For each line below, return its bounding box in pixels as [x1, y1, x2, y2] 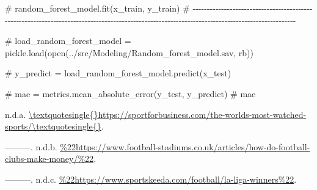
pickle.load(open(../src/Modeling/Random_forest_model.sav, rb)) [5, 46, 253, 59]
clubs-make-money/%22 [5, 152, 94, 165]
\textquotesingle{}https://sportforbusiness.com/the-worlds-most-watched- [28, 108, 307, 120]
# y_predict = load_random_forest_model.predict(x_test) [5, 67, 231, 79]
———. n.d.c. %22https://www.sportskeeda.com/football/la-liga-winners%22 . [5, 172, 297, 185]
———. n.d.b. [5, 140, 57, 153]
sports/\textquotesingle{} [5, 120, 101, 133]
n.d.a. [5, 108, 26, 120]
